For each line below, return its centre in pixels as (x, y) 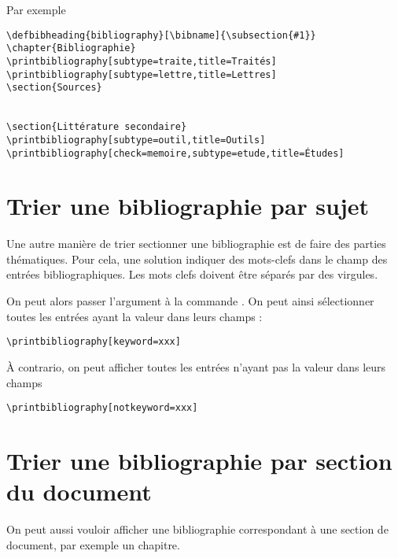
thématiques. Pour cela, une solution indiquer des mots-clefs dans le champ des (197, 259)
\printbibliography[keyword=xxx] (94, 342)
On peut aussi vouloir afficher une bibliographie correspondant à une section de (197, 529)
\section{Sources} (54, 88)
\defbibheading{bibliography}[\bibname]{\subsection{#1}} (161, 35)
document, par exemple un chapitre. (93, 544)
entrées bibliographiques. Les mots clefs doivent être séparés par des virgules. (192, 274)
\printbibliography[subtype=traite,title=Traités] (142, 61)
